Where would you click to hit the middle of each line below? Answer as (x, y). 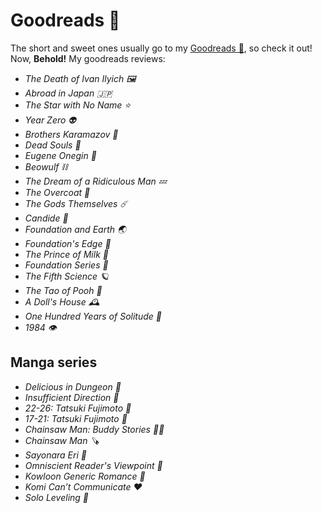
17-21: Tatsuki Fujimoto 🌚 (76, 418)
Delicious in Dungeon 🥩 (73, 386)
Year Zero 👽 (50, 120)
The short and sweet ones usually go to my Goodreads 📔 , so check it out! (161, 48)
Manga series (54, 362)
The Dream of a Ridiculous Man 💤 (95, 181)
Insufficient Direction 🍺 (72, 397)
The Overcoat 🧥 (57, 192)
